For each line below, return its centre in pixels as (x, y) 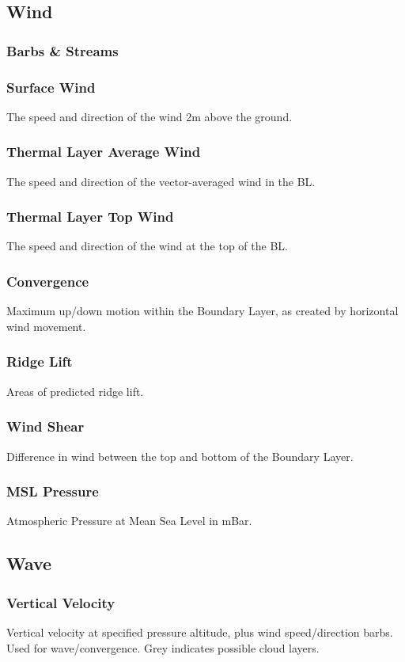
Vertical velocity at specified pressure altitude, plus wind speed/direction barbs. (200, 632)
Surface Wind (51, 87)
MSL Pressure (53, 491)
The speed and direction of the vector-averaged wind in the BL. (161, 181)
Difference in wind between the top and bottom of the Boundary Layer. (180, 456)
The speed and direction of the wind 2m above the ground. (150, 116)
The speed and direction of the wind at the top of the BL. (147, 246)
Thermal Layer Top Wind (90, 217)
